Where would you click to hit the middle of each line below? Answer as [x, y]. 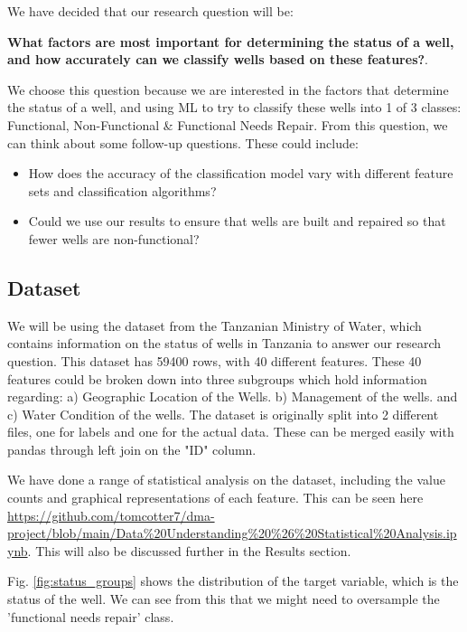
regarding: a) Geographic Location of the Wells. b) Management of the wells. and [233, 396]
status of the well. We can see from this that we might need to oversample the [224, 599]
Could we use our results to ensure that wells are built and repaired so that [237, 221]
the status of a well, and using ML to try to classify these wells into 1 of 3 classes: [234, 107]
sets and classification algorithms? [122, 190]
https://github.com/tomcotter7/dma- [111, 515]
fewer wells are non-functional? [114, 238]
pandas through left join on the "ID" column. [132, 449]
